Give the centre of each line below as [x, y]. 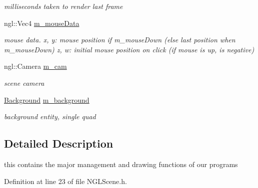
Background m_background [47, 99]
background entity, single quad [50, 116]
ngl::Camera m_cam [35, 66]
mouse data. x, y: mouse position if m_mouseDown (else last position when [120, 40]
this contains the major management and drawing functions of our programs [121, 164]
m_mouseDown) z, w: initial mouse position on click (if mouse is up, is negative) [129, 49]
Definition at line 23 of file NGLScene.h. [65, 181]
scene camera [24, 83]
